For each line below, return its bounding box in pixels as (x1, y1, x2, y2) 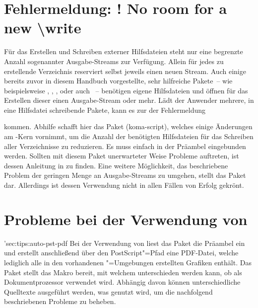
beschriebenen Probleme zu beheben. (4, 296, 116, 307)
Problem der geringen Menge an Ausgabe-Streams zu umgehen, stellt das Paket (4, 170, 246, 180)
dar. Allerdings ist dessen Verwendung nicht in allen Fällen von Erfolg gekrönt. (4, 180, 244, 190)
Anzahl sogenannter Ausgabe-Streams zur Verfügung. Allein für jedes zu (4, 56, 224, 66)
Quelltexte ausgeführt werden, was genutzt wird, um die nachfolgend (4, 286, 213, 297)
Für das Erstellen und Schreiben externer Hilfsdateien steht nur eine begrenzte (4, 46, 243, 57)
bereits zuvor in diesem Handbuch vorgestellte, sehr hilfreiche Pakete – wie (4, 76, 233, 86)
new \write (4, 17, 81, 38)
